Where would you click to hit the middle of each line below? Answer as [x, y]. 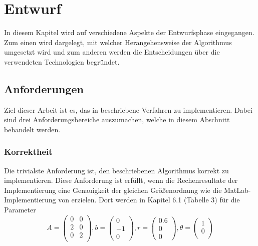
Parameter [20, 210]
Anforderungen [44, 88]
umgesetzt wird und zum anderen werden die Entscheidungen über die [112, 52]
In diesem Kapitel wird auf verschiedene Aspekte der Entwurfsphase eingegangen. [129, 32]
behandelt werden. [32, 129]
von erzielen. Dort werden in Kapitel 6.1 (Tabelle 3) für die [149, 200]
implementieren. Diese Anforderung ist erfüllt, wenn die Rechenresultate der [121, 180]
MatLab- [237, 190]
